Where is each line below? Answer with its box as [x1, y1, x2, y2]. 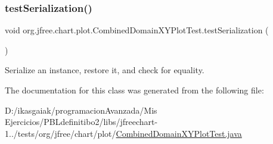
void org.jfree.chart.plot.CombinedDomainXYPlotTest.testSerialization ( [5, 24, 269, 36]
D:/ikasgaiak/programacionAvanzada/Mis [5, 104, 157, 116]
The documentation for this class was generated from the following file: [5, 84, 264, 96]
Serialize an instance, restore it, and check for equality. [5, 64, 204, 76]
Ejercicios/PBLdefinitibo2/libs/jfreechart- [5, 115, 158, 128]
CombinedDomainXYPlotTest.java [116, 127, 242, 139]
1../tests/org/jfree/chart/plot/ [5, 127, 116, 139]
